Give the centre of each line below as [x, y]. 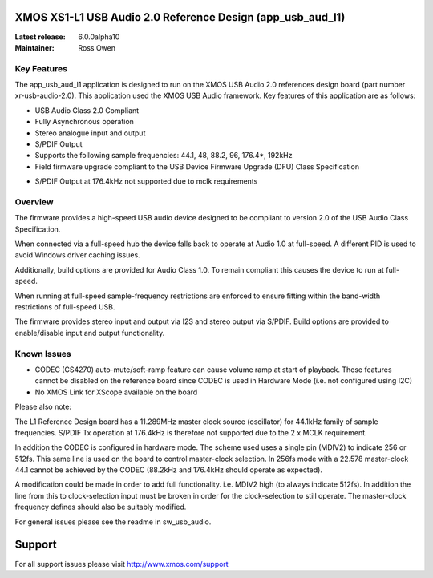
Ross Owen [97, 47]
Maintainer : [35, 47]
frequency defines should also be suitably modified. [101, 507]
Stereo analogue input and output [90, 133]
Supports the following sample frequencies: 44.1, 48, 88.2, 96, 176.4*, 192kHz [164, 156]
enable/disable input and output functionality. [90, 333]
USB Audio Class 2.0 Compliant [87, 110]
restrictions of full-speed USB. [65, 307]
